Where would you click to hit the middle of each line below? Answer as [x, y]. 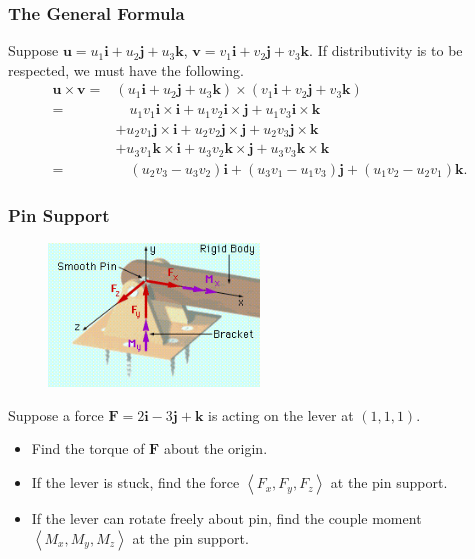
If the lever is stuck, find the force [135, 482]
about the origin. [215, 448]
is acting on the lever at [281, 414]
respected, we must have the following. [126, 69]
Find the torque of [88, 448]
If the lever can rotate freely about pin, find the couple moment [226, 518]
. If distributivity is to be [386, 50]
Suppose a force [56, 414]
